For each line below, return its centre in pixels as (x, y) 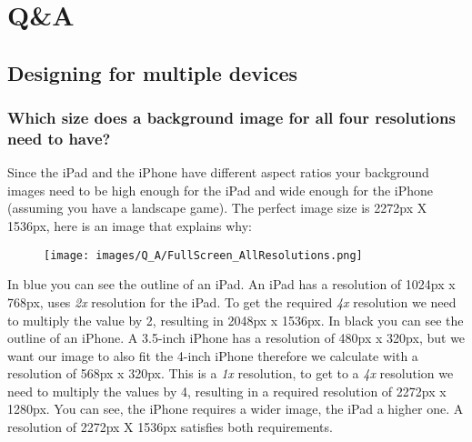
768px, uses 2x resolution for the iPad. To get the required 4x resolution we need (232, 301)
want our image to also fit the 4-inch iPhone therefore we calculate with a (213, 355)
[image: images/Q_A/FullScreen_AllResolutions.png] (203, 255)
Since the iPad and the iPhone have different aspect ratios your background (218, 172)
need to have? (59, 138)
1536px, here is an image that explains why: (130, 226)
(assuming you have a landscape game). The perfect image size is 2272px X (217, 208)
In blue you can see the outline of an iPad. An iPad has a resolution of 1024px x (231, 284)
